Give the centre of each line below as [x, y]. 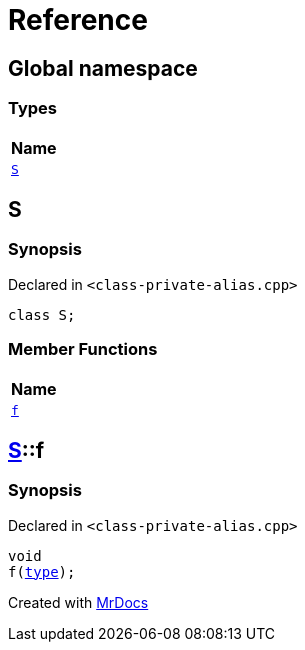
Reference [78, 20]
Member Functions [83, 349]
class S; [42, 314]
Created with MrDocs [78, 602]
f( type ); [42, 571]
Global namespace [103, 68]
